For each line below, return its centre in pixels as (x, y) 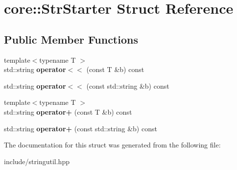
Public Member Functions (71, 39)
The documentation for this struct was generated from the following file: (112, 145)
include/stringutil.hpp (37, 161)
